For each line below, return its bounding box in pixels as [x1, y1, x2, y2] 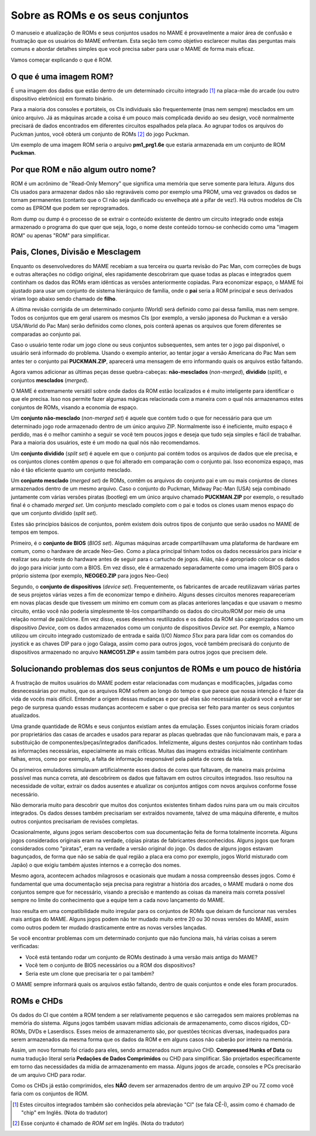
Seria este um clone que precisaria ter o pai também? [25, 970, 154, 977]
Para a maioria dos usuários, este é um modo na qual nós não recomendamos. [11, 439, 200, 446]
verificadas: [11, 943, 39, 950]
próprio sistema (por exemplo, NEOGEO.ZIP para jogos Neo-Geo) [11, 572, 169, 579]
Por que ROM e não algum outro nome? [11, 164, 156, 175]
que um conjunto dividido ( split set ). [11, 510, 98, 517]
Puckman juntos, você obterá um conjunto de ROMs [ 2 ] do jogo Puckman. [11, 131, 190, 138]
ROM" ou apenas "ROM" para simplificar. [11, 232, 110, 239]
